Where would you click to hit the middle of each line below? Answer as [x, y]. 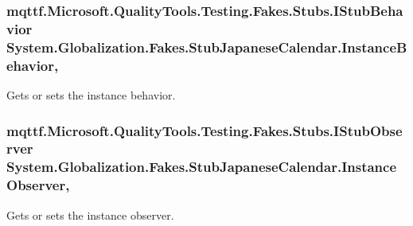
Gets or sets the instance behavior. [91, 94]
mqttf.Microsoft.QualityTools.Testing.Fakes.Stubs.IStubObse [205, 130]
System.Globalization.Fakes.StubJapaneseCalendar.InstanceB [207, 47]
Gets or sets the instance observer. [90, 214]
